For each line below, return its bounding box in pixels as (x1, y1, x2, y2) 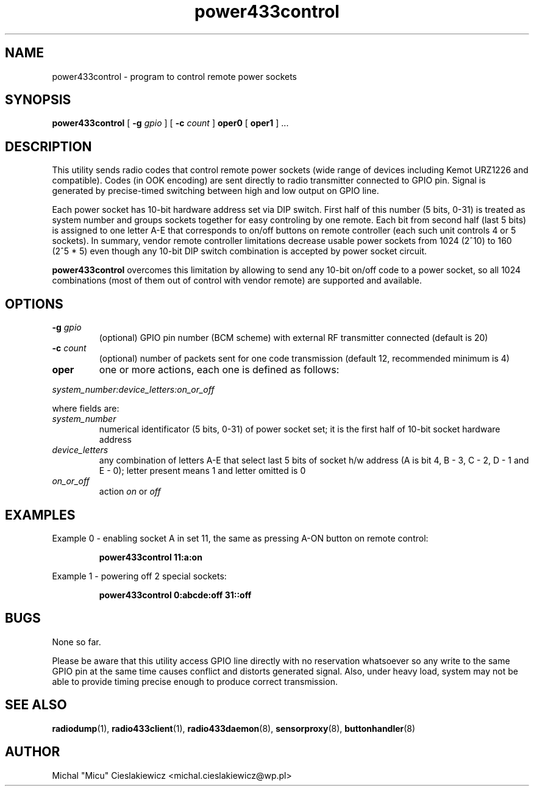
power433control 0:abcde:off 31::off (99, 589, 252, 600)
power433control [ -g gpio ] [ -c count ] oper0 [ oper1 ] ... (52, 118, 289, 129)
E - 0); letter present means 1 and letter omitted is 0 (99, 465, 306, 476)
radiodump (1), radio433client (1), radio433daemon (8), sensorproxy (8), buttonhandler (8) (52, 723, 416, 734)
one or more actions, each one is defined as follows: (99, 363, 340, 376)
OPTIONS (5, 296, 63, 312)
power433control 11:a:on (99, 551, 202, 562)
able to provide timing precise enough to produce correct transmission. (52, 676, 338, 687)
